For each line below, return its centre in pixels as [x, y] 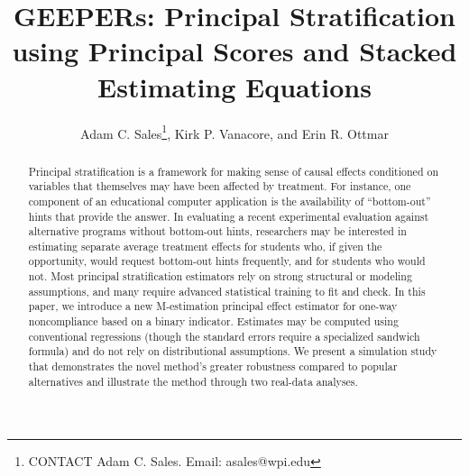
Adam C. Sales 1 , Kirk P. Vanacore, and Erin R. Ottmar [234, 132]
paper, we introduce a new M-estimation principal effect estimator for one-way [213, 306]
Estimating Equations [234, 86]
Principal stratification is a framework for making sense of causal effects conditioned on [234, 171]
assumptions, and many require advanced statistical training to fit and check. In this [227, 291]
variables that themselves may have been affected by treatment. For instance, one [220, 186]
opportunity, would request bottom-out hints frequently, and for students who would [227, 261]
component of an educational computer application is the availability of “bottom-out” [230, 201]
